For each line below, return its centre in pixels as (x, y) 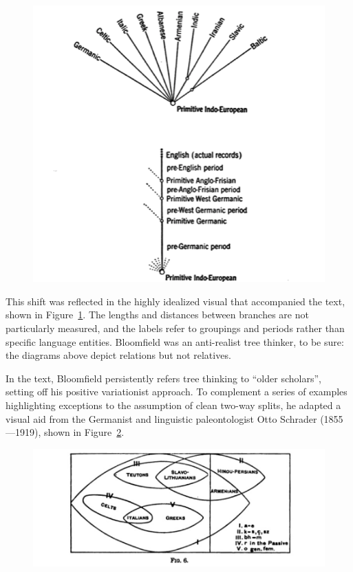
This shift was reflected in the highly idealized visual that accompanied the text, (175, 301)
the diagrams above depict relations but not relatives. (118, 355)
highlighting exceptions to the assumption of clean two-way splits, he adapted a (173, 405)
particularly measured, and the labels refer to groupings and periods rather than (175, 328)
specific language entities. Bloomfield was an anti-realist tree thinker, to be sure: (175, 341)
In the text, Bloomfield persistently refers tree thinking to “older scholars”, (163, 378)
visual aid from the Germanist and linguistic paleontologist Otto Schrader (161, 418)
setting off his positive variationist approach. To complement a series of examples (176, 392)
